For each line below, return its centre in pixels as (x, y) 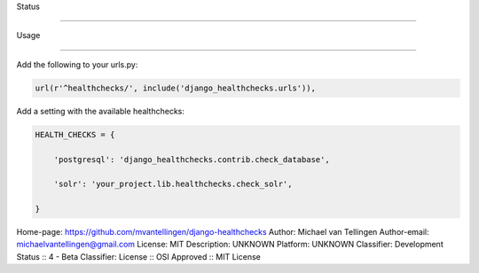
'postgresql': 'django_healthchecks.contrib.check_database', (192, 159)
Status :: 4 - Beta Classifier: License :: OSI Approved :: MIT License (138, 256)
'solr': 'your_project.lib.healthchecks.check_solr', (173, 184)
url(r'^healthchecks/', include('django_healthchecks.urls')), (176, 88)
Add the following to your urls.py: (77, 64)
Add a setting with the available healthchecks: (101, 111)
